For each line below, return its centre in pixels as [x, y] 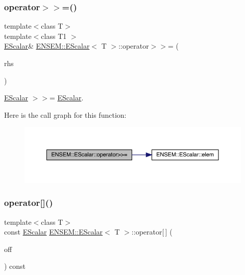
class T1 [54, 36]
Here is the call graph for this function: [65, 114]
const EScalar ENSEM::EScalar [54, 232]
